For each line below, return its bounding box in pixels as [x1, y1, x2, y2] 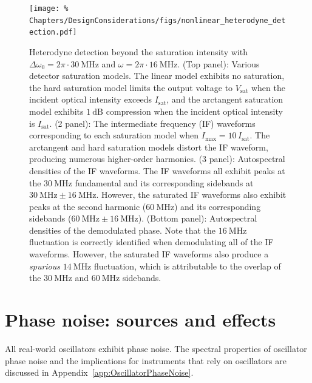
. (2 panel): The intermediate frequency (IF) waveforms [49, 117, 256, 129]
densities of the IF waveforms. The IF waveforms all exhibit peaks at [29, 164, 285, 177]
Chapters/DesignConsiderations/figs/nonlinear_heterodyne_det [29, 16, 286, 25]
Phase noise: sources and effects [5, 307, 276, 332]
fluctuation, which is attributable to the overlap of [94, 259, 281, 272]
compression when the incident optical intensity [106, 104, 283, 117]
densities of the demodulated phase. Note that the [29, 223, 216, 236]
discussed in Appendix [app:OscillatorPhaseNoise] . [5, 366, 194, 379]
